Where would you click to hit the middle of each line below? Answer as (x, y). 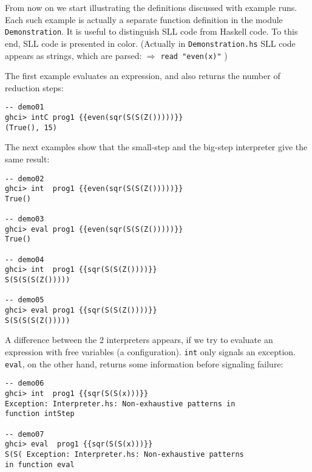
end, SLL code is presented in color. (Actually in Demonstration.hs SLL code (150, 43)
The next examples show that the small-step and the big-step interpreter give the (156, 147)
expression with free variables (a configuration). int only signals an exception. (150, 351)
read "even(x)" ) (194, 55)
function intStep (40, 414)
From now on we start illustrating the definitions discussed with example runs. (151, 7)
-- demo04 (25, 259)
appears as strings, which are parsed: (73, 55)
